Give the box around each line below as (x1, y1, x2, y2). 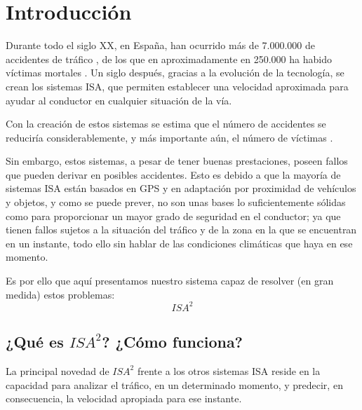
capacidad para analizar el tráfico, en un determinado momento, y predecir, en (6, 377, 343, 392)
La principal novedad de (6, 363, 109, 378)
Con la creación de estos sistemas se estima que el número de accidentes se (6, 116, 326, 131)
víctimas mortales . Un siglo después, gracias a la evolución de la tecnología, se (6, 65, 344, 80)
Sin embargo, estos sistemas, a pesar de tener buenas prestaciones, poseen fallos (6, 153, 348, 168)
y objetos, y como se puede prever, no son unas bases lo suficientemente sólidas (6, 195, 346, 210)
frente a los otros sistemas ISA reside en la (137, 363, 321, 378)
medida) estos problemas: (6, 287, 115, 301)
